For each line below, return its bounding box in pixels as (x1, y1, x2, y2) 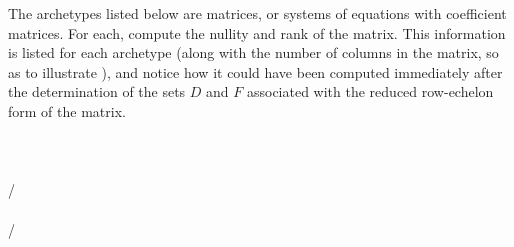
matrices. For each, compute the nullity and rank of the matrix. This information (8, 22, 506, 43)
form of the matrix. (8, 100, 126, 121)
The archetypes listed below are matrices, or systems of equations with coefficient (8, 3, 507, 23)
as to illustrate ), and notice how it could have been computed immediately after (8, 61, 503, 82)
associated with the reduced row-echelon (246, 81, 494, 102)
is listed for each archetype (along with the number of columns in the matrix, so (8, 42, 499, 63)
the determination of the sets (8, 81, 186, 102)
